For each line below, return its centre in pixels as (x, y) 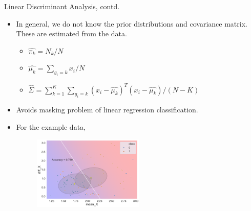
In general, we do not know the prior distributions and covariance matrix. (132, 23)
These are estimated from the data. (71, 33)
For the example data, (51, 126)
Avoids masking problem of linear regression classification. (107, 110)
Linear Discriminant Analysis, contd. (62, 6)
